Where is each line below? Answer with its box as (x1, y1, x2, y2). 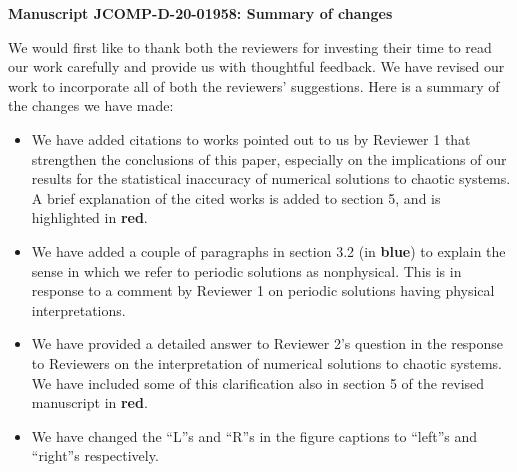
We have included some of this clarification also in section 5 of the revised (31, 372, 485, 393)
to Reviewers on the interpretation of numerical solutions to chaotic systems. (31, 352, 502, 373)
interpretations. (31, 299, 126, 320)
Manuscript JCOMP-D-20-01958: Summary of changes (8, 3, 393, 23)
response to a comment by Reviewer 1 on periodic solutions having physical (31, 280, 495, 301)
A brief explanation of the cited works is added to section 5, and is (31, 187, 441, 208)
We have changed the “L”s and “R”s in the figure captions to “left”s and (31, 425, 477, 446)
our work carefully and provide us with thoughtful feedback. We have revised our (8, 56, 505, 77)
